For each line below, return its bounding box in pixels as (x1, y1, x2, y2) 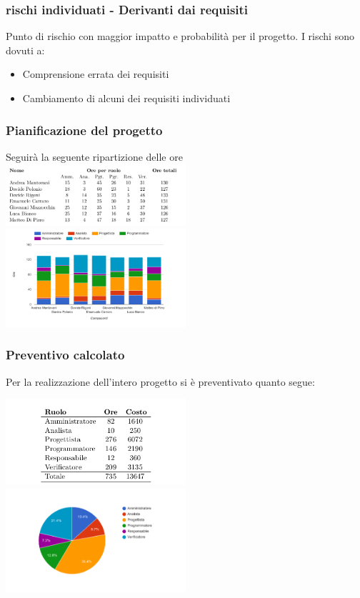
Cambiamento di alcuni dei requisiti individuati (22, 91, 231, 105)
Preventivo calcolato (6, 346, 125, 364)
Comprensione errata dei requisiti (22, 66, 169, 81)
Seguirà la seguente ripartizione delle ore (6, 149, 183, 164)
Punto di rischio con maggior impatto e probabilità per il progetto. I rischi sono (6, 29, 354, 44)
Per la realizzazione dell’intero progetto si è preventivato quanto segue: (6, 374, 315, 389)
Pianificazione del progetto (6, 121, 163, 139)
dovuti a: (6, 42, 45, 57)
